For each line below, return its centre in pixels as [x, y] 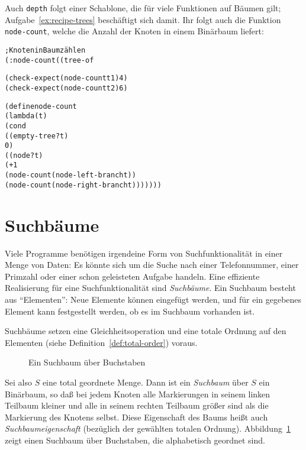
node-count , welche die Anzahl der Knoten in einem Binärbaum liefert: [134, 31]
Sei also [18, 382]
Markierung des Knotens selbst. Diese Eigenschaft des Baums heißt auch [136, 417]
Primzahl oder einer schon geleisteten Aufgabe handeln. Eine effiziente [132, 276]
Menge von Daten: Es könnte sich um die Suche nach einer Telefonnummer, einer [152, 265]
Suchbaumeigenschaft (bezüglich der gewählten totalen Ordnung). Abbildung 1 [148, 428]
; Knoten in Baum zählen [45, 50]
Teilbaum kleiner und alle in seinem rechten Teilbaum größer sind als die [137, 405]
